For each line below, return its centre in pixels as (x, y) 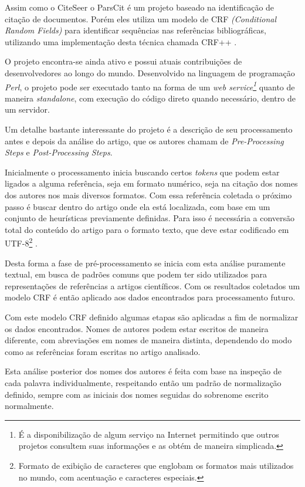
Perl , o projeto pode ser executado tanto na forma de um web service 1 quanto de (150, 86)
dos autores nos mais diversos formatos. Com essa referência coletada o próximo (148, 195)
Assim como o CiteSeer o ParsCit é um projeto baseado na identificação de (140, 7)
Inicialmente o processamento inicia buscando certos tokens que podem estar (142, 172)
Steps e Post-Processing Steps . (59, 152)
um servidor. (27, 109)
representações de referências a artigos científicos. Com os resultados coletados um (152, 285)
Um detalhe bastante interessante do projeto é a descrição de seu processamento (149, 129)
